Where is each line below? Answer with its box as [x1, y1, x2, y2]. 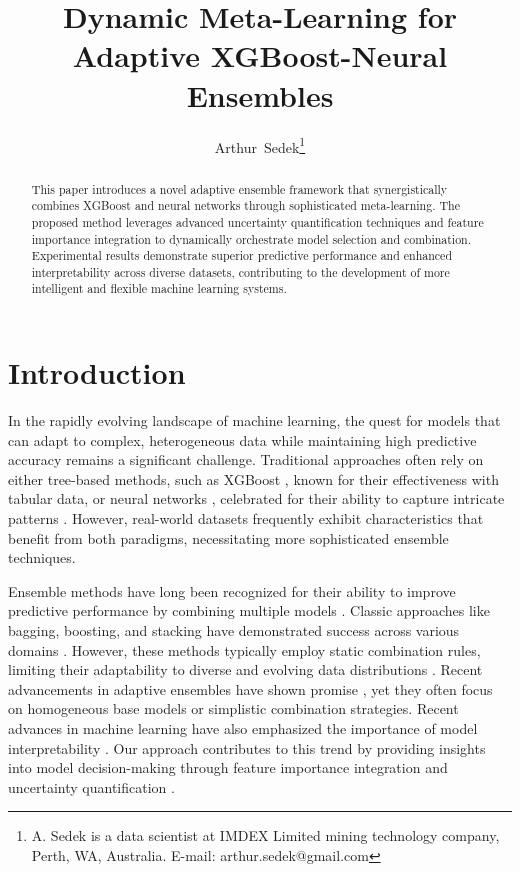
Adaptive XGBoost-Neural [72, 35, 448, 76]
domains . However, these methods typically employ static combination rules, [8, 639, 481, 660]
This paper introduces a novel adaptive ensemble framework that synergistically [31, 180, 448, 197]
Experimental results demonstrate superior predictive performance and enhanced [31, 247, 452, 264]
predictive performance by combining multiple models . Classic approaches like [8, 600, 490, 621]
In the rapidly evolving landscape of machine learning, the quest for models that [8, 410, 501, 431]
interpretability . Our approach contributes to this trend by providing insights [8, 737, 486, 758]
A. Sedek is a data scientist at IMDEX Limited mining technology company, [31, 825, 500, 846]
